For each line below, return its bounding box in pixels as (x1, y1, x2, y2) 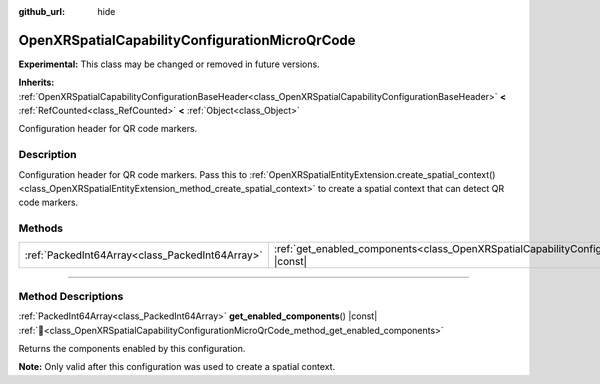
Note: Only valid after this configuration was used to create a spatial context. (18, 361, 336, 373)
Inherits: (18, 76, 55, 89)
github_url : (18, 6, 65, 17)
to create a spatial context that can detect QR (317, 183, 505, 194)
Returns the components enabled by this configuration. (18, 343, 246, 355)
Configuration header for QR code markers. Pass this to (18, 168, 248, 180)
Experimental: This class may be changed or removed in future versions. (18, 58, 320, 70)
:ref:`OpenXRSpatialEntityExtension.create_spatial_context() (249, 168, 496, 180)
